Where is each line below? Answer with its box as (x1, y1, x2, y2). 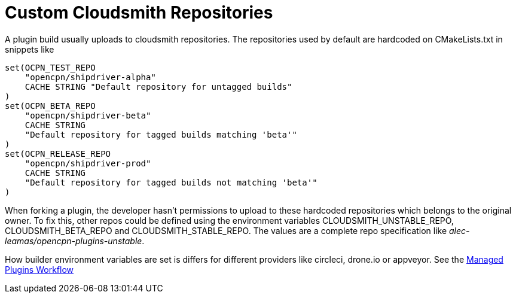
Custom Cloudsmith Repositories (5, 2, 273, 23)
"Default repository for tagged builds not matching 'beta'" (25, 177, 317, 187)
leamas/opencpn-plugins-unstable (5, 235, 142, 246)
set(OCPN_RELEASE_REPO (5, 148, 111, 159)
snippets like (5, 44, 54, 54)
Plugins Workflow (5, 264, 74, 275)
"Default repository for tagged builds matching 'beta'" (25, 129, 297, 139)
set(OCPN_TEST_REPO (5, 62, 96, 72)
